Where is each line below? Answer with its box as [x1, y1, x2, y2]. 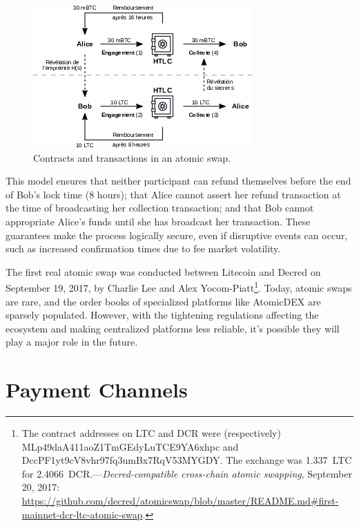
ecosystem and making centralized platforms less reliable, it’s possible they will [6, 321, 340, 335]
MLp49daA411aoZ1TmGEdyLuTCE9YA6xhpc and [21, 439, 239, 453]
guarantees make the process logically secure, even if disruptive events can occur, [6, 227, 348, 242]
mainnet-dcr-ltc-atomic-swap [21, 507, 143, 521]
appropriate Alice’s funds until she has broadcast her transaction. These [6, 214, 311, 228]
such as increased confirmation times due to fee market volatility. [6, 241, 281, 256]
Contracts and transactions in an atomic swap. [33, 150, 231, 165]
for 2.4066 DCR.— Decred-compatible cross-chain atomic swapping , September [21, 466, 352, 480]
